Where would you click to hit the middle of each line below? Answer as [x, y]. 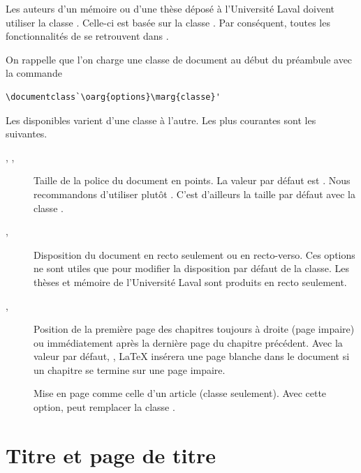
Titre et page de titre [111, 455]
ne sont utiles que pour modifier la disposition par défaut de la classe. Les [191, 268]
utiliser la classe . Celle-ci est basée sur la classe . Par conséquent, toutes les [168, 22]
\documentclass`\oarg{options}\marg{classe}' [113, 97]
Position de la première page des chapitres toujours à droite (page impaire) [194, 329]
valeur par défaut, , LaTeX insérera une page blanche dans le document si [192, 356]
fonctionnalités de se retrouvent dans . [87, 36]
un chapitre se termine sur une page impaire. [130, 369]
